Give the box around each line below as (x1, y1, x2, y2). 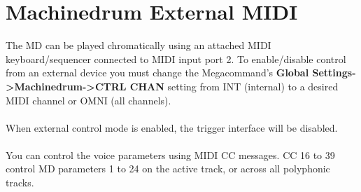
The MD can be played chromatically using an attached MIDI (6, 38, 271, 53)
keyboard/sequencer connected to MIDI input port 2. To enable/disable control (6, 51, 346, 66)
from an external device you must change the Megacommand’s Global (6, 65, 309, 80)
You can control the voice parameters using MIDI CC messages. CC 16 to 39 (6, 147, 335, 162)
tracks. (6, 175, 34, 190)
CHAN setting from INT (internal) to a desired (129, 78, 339, 93)
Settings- (312, 65, 356, 80)
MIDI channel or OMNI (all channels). (6, 92, 171, 107)
